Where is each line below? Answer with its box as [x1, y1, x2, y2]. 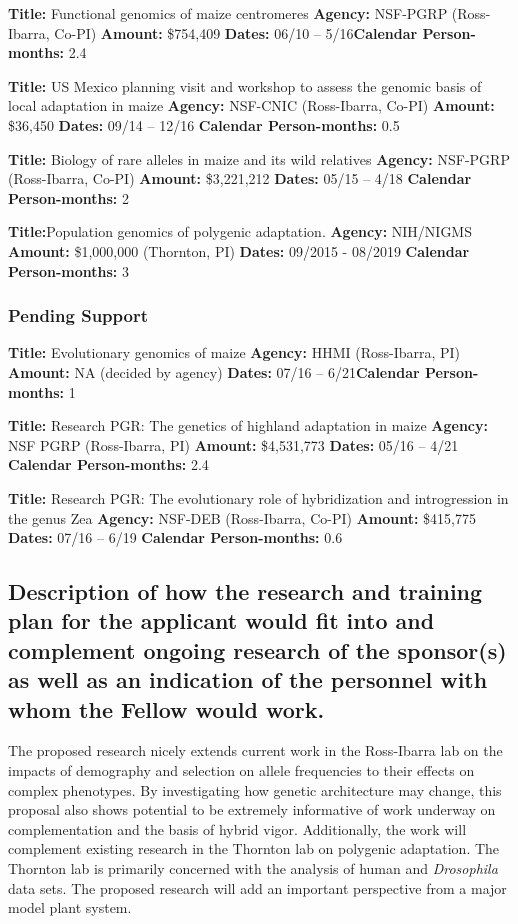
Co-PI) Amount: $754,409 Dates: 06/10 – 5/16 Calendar [54, 22, 418, 43]
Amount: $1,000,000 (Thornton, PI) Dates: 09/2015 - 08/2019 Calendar [8, 240, 470, 261]
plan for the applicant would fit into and [8, 605, 435, 636]
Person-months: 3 [8, 260, 129, 281]
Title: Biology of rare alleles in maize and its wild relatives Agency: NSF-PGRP [8, 148, 510, 169]
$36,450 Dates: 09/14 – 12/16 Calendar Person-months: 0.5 [8, 114, 400, 135]
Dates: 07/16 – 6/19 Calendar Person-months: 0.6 [8, 527, 343, 548]
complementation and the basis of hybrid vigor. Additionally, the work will [8, 818, 467, 839]
